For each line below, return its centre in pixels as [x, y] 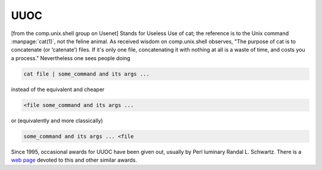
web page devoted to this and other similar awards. [74, 160]
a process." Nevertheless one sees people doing [71, 58]
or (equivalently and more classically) [57, 120]
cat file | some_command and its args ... [86, 74]
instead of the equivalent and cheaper [58, 89]
